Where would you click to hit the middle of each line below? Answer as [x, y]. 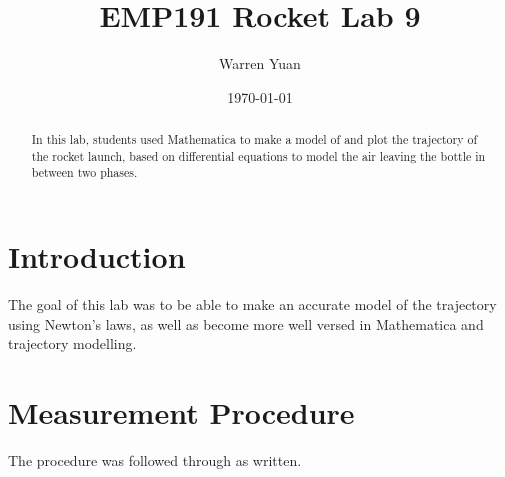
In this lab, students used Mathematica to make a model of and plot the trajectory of [254, 139]
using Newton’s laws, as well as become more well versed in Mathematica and [246, 323]
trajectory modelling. [72, 343]
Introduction [97, 256]
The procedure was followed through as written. [155, 459]
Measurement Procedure [181, 411]
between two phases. [84, 172]
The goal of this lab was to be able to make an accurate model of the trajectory [252, 304]
